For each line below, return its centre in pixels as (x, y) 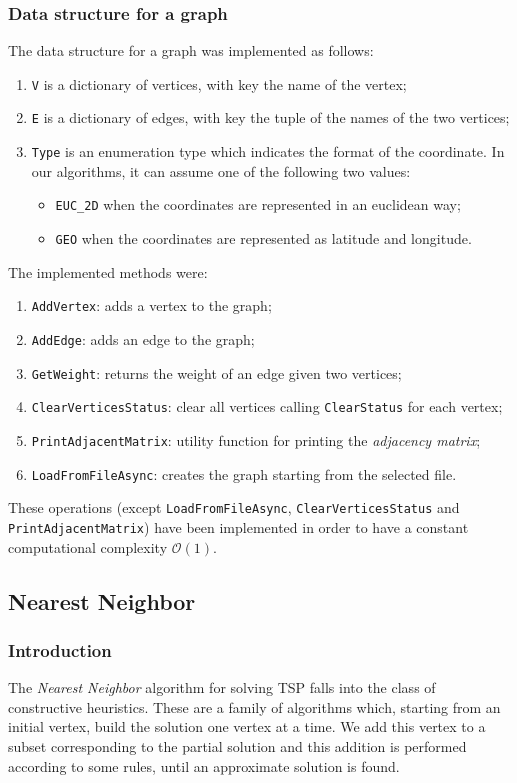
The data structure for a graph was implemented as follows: (191, 50)
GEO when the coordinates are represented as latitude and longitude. (263, 238)
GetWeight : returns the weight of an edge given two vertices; (216, 372)
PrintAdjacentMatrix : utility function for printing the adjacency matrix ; (256, 439)
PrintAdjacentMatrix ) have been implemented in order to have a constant (238, 526)
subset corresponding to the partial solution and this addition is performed (237, 745)
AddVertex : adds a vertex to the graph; (151, 305)
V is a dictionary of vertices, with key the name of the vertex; (219, 83)
